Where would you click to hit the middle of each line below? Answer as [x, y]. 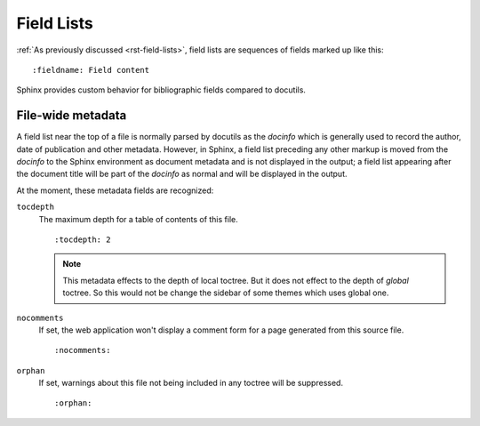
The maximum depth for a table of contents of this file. [139, 219]
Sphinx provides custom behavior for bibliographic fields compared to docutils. [161, 90]
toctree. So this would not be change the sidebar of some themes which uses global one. [226, 293]
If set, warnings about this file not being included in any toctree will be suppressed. [191, 383]
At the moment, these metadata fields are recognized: [115, 190]
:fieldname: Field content [91, 70]
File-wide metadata [72, 116]
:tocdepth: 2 [83, 239]
